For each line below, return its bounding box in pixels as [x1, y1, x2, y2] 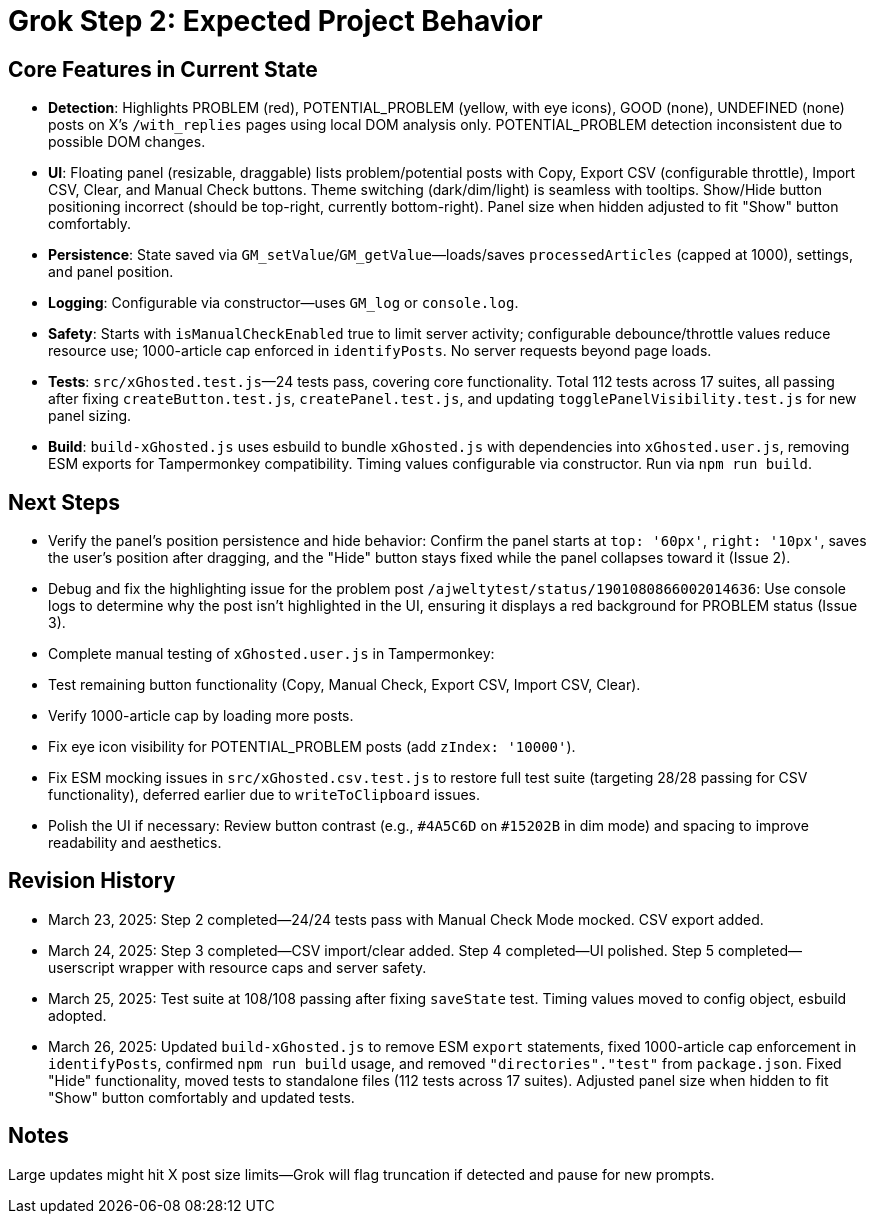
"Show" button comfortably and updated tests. [48, 1088, 355, 1106]
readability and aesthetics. [48, 834, 222, 852]
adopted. [48, 1006, 107, 1024]
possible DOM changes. [48, 133, 206, 151]
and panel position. [48, 263, 174, 281]
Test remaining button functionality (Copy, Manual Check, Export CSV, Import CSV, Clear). [48, 676, 641, 694]
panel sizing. [48, 407, 132, 425]
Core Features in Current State [8, 56, 318, 82]
